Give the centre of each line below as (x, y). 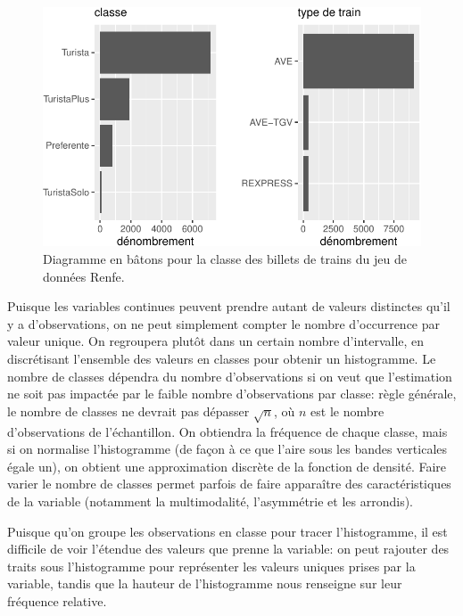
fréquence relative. (57, 600)
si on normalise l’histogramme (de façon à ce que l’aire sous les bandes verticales (227, 449)
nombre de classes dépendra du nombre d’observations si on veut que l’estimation (230, 376)
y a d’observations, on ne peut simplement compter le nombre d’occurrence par (224, 323)
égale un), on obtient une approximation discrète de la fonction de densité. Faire (227, 466)
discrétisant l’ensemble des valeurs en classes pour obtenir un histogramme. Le (222, 358)
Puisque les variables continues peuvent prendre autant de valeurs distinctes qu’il (229, 306)
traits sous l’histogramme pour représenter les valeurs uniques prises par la (211, 566)
